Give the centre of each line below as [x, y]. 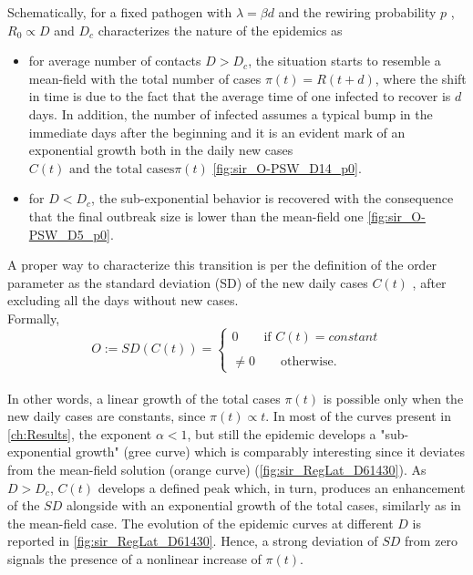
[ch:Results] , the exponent [80, 433]
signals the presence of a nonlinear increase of [134, 559]
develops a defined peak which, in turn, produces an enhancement [282, 487]
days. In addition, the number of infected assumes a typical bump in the [231, 113]
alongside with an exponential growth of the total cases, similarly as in [263, 505]
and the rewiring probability [357, 12]
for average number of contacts [115, 61]
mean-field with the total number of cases [145, 78]
